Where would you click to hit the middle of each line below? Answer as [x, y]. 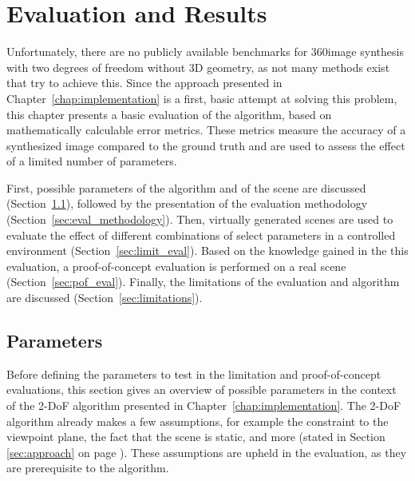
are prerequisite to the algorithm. [88, 468]
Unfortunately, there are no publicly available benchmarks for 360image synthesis [205, 52]
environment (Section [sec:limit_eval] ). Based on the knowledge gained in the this [207, 250]
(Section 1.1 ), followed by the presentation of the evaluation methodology [187, 203]
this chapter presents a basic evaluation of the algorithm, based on [169, 114]
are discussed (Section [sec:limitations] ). [105, 298]
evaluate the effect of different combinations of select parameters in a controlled [201, 235]
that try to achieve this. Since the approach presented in [144, 83]
